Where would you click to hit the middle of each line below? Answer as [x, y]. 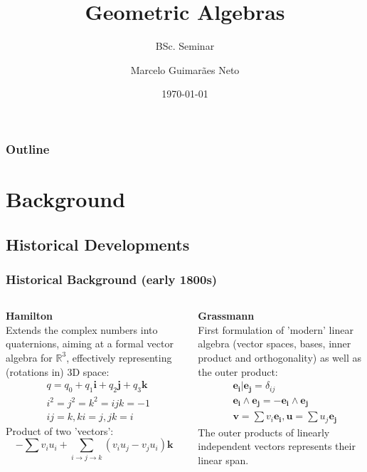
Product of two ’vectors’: [60, 430]
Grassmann [226, 316]
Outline [28, 148]
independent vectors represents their [277, 446]
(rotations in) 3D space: [58, 371]
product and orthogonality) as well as [280, 357]
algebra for [29, 357]
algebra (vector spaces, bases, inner [275, 343]
